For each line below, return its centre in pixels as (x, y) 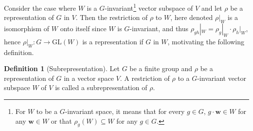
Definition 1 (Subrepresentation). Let (62, 68)
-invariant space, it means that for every (125, 111)
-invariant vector (222, 78)
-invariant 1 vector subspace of (149, 7)
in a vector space (89, 78)
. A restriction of (145, 78)
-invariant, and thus (159, 28)
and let (212, 8)
